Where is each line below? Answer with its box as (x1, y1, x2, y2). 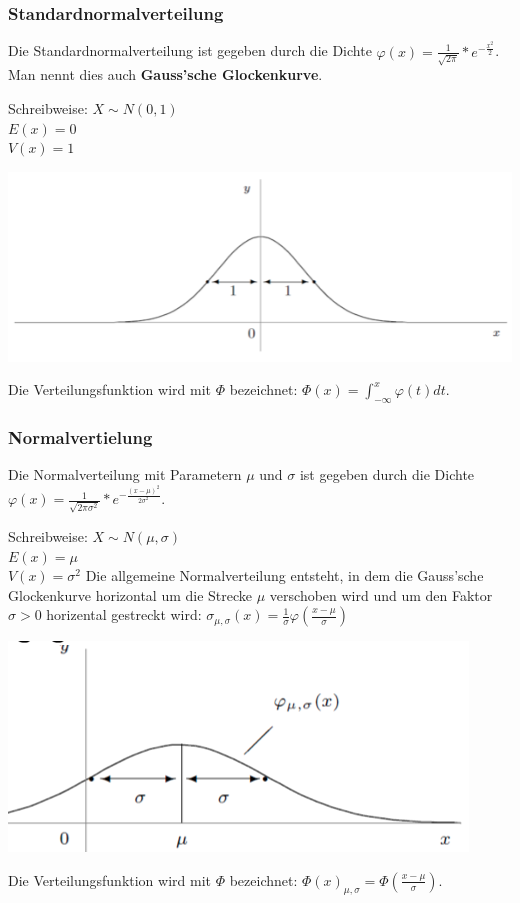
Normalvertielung (8, 425, 153, 450)
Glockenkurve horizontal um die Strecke (8, 584, 253, 605)
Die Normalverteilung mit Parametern (8, 464, 242, 485)
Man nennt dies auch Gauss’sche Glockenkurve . (8, 64, 323, 85)
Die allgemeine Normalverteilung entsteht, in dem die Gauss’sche (85, 565, 484, 586)
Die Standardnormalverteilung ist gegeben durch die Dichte (8, 40, 372, 61)
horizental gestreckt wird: (46, 604, 202, 625)
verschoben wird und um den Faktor (269, 584, 493, 605)
